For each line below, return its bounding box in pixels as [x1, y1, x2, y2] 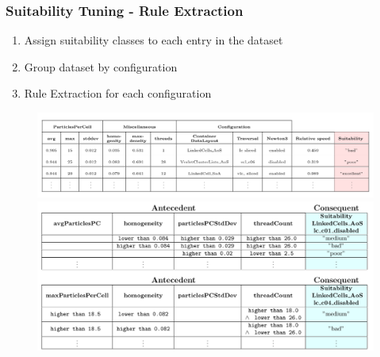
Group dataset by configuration [24, 58, 178, 75]
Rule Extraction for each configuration [24, 85, 212, 102]
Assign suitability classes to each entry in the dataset [24, 32, 283, 48]
